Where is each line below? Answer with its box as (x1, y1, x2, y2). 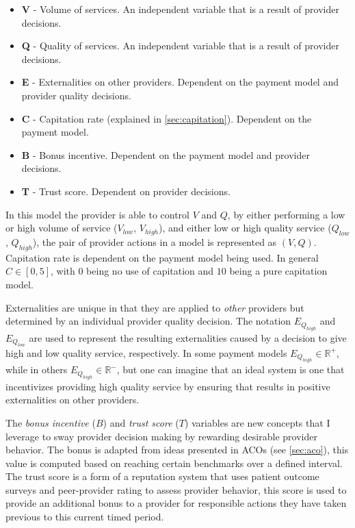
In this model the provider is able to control (5, 207, 189, 221)
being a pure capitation (229, 264, 328, 278)
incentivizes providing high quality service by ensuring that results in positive (5, 379, 330, 393)
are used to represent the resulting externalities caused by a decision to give (29, 330, 347, 344)
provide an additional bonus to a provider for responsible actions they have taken (5, 496, 347, 510)
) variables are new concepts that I (184, 415, 330, 429)
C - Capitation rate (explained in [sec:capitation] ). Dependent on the (21, 111, 312, 125)
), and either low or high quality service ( (159, 221, 332, 235)
